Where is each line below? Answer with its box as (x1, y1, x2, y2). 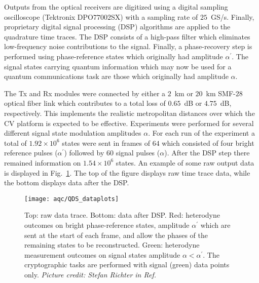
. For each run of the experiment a (148, 128, 255, 138)
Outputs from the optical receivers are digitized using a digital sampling (4, 2, 228, 12)
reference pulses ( (4, 147, 58, 158)
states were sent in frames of (62, 137, 151, 148)
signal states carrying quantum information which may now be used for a (4, 61, 232, 71)
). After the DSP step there (164, 147, 250, 158)
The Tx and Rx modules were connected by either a (4, 88, 166, 98)
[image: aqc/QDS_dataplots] (24, 195, 119, 203)
